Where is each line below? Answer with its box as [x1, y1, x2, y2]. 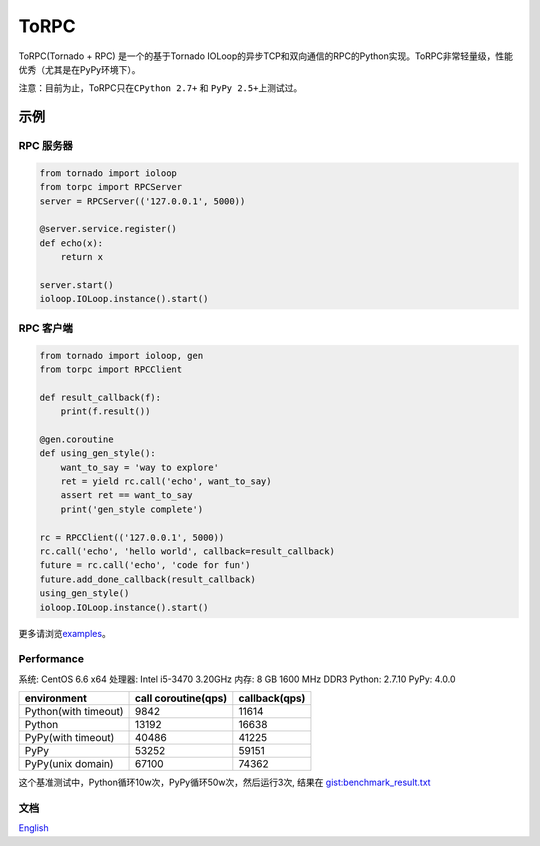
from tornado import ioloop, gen [39, 350, 204, 361]
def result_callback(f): [39, 391, 162, 403]
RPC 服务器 [18, 139, 74, 153]
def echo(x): [39, 237, 104, 249]
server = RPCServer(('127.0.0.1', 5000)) [39, 195, 246, 207]
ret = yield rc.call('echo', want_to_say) [60, 476, 272, 487]
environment [24, 691, 87, 705]
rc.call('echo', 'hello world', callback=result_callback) [39, 546, 335, 557]
